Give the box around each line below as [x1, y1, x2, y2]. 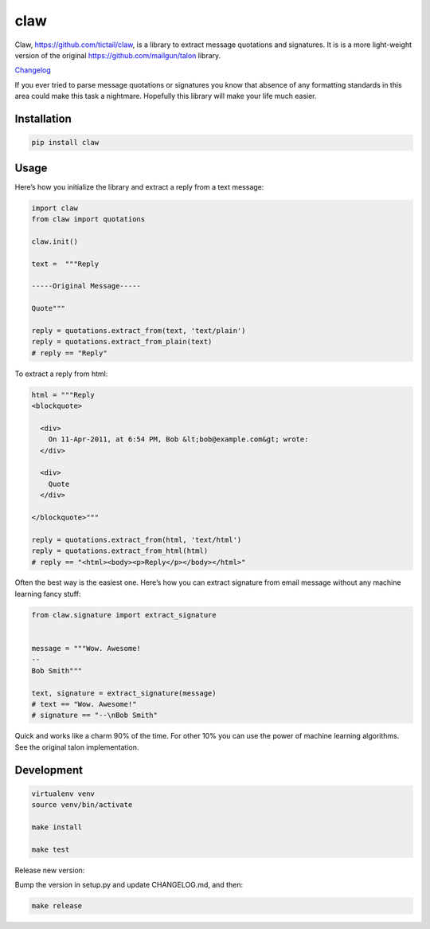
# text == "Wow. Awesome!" [31, 700, 137, 708]
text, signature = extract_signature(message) [31, 688, 217, 697]
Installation [14, 112, 72, 125]
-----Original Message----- [31, 281, 141, 291]
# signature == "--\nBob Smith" [31, 711, 158, 720]
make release [31, 901, 83, 911]
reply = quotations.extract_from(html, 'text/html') [31, 535, 242, 544]
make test [31, 845, 70, 854]
